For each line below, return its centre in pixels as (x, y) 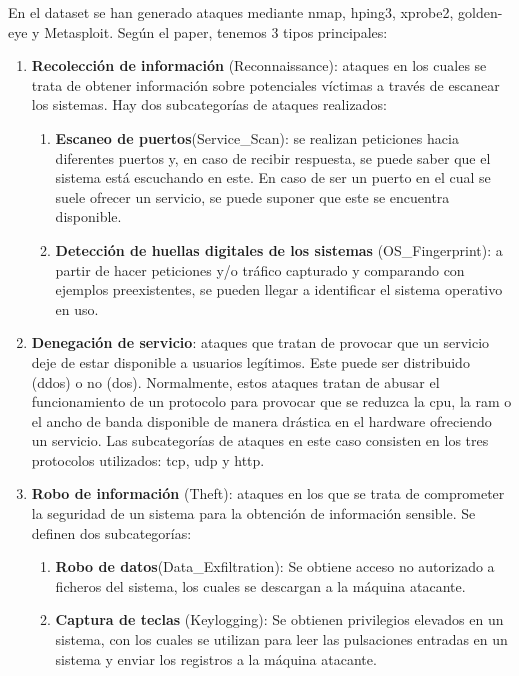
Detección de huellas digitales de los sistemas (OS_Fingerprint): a (279, 249)
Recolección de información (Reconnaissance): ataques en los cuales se (259, 65)
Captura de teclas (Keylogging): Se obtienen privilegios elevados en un (279, 619)
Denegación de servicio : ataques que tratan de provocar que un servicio (260, 342)
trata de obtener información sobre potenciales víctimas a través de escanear (265, 84)
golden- (480, 12)
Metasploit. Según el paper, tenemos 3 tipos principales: (216, 31)
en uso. (77, 308)
